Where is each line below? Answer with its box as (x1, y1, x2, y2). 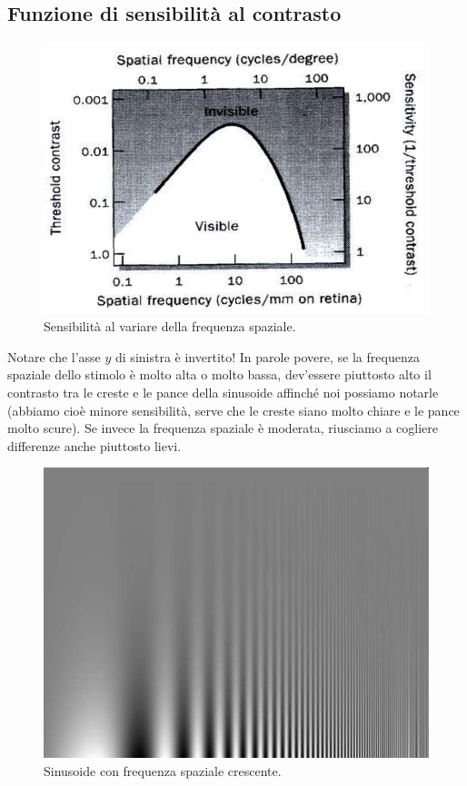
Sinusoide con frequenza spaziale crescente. (44, 761, 282, 780)
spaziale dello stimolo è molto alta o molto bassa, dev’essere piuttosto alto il (7, 365, 432, 384)
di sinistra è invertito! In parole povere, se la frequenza (115, 347, 420, 366)
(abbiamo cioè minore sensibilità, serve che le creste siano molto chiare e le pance (7, 400, 460, 419)
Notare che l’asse (7, 347, 101, 366)
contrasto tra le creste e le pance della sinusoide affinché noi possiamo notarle (7, 383, 439, 402)
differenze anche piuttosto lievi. (7, 436, 182, 455)
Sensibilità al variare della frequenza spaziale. (44, 317, 296, 336)
